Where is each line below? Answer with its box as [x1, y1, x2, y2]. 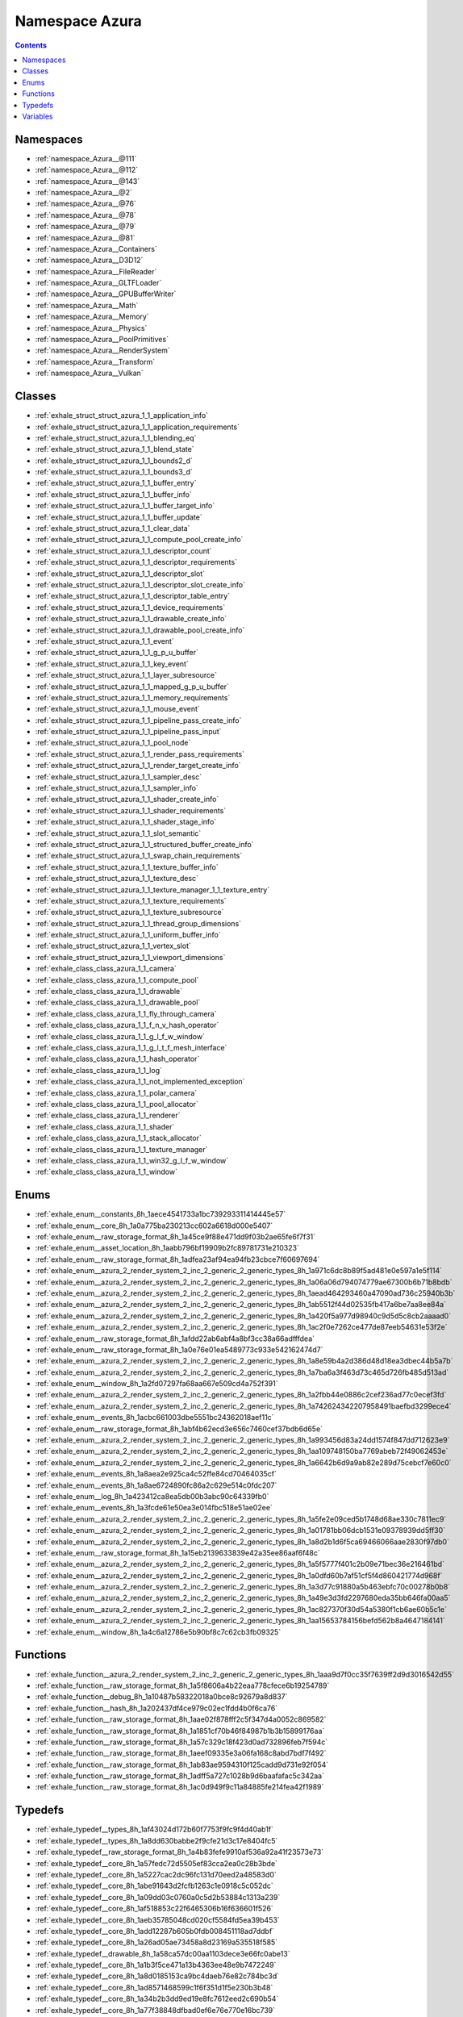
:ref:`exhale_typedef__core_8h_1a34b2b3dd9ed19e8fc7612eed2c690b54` [35, 1994, 279, 2004]
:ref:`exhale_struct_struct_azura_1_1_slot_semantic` [35, 828, 202, 838]
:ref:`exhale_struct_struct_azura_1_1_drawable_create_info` [35, 614, 227, 624]
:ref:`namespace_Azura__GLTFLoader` [35, 278, 162, 288]
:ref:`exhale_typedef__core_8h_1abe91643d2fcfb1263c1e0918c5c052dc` [35, 1881, 273, 1891]
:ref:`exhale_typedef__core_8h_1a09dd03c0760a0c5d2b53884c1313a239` [35, 1892, 281, 1902]
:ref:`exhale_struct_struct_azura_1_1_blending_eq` [35, 432, 197, 443]
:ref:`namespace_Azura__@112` [35, 165, 139, 175]
